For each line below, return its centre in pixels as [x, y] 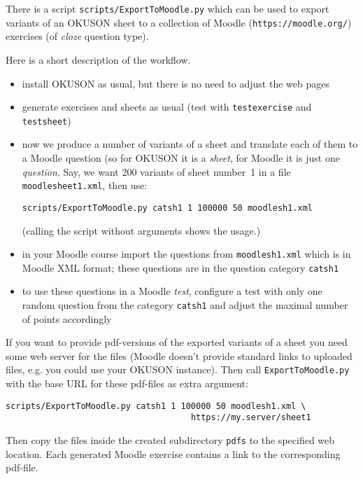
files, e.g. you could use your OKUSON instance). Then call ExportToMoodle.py [178, 369]
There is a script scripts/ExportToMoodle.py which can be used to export [168, 8]
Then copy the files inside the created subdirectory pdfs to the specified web [170, 440]
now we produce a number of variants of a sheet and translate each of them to [190, 144]
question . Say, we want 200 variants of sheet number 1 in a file [156, 171]
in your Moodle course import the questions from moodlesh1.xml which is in [186, 254]
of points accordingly [67, 318]
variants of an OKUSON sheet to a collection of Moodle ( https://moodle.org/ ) [179, 22]
